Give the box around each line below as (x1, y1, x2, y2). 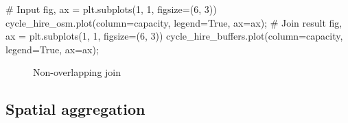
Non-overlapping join (33, 65, 121, 79)
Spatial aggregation (5, 98, 146, 120)
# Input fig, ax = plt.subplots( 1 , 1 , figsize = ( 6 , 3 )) (5, 2, 217, 16)
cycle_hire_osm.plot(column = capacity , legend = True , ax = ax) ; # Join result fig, (5, 15, 343, 29)
